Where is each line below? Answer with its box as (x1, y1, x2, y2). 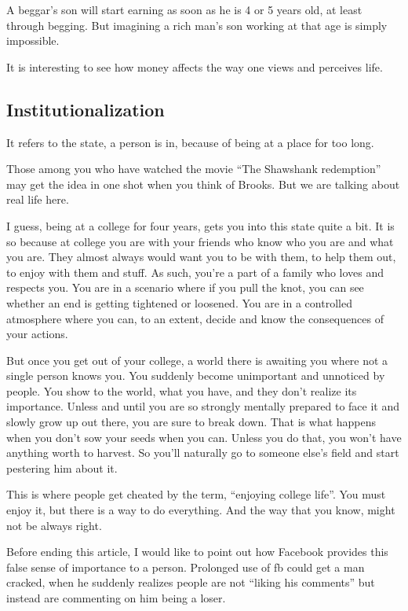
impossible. (6, 32, 60, 49)
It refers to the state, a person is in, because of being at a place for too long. (6, 134, 374, 150)
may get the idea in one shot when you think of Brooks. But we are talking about (6, 175, 400, 192)
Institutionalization (6, 97, 165, 121)
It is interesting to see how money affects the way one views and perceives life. (6, 58, 383, 75)
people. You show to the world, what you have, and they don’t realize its (6, 382, 357, 399)
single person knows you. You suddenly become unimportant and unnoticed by (6, 367, 385, 384)
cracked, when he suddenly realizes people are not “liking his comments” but (6, 574, 375, 591)
